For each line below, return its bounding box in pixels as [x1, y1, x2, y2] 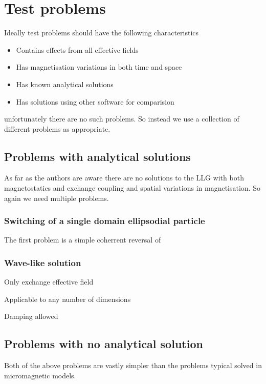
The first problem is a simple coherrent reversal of [4, 234, 161, 245]
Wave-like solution [4, 256, 81, 269]
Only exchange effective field [4, 276, 94, 287]
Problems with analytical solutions [4, 148, 191, 164]
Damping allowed [4, 311, 58, 321]
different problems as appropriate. [4, 123, 110, 134]
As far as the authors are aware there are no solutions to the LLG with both [4, 172, 244, 183]
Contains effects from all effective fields [16, 44, 139, 55]
